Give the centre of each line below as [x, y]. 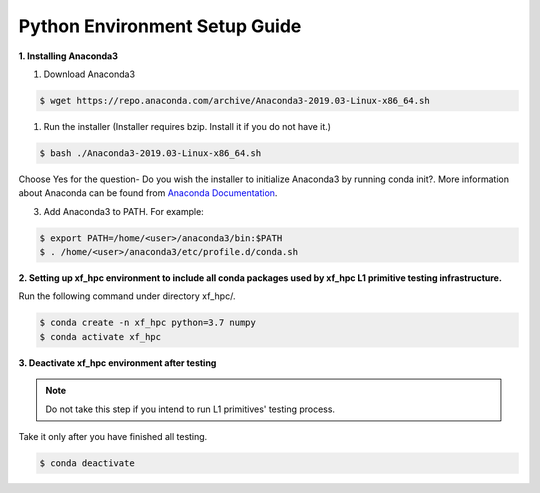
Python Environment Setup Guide [160, 26]
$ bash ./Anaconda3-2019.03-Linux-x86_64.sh [150, 153]
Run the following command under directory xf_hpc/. [127, 296]
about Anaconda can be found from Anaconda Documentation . [148, 193]
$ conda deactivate [87, 463]
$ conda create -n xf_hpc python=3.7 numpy [148, 323]
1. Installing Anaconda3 [68, 56]
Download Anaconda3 [89, 74]
